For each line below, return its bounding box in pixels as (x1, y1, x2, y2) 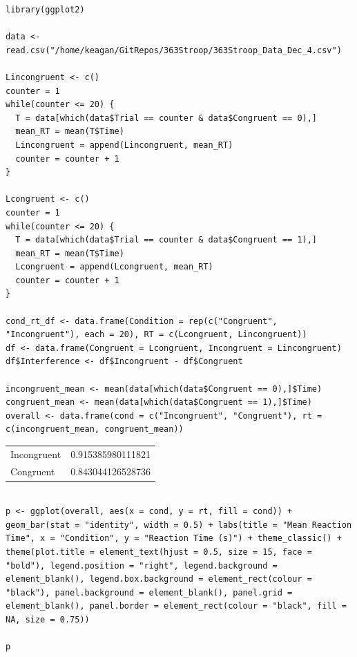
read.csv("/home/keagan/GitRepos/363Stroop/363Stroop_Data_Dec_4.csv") (6, 45, 342, 55)
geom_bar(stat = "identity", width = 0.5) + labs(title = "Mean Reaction (6, 520, 352, 530)
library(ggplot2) (6, 5, 85, 15)
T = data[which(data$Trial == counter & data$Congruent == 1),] (15, 235, 318, 245)
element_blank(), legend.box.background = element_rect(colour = (6, 574, 312, 584)
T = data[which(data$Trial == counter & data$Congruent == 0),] (15, 113, 318, 123)
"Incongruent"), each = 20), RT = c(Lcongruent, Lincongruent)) (6, 330, 307, 340)
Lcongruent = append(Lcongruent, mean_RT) (15, 262, 213, 272)
